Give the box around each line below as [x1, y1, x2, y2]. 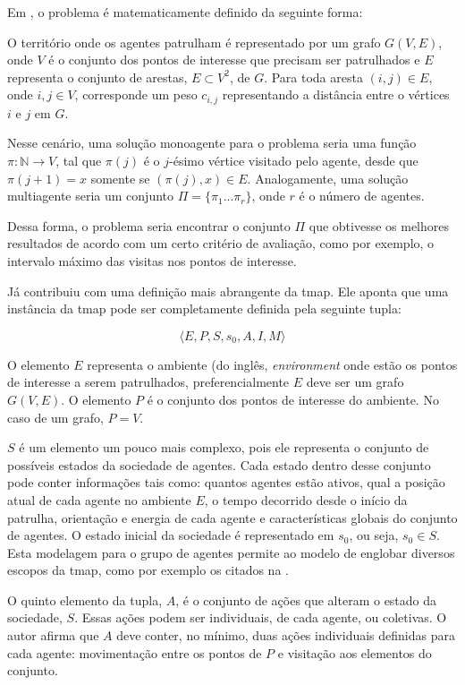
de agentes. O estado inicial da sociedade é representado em [7, 526, 334, 544]
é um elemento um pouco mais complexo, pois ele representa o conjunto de [19, 438, 429, 457]
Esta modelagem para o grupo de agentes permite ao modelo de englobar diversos [7, 543, 455, 561]
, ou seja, [349, 526, 399, 544]
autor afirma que [7, 626, 99, 645]
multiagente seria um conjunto [7, 186, 174, 205]
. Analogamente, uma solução [247, 168, 409, 187]
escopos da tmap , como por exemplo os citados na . [7, 561, 289, 579]
